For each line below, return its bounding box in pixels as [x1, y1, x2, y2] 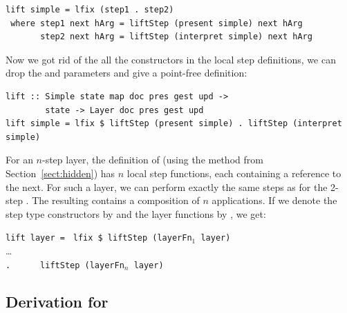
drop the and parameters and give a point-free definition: [6, 65, 247, 80]
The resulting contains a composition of [32, 193, 200, 208]
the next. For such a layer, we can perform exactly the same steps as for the [6, 179, 328, 194]
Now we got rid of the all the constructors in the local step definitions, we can [6, 52, 336, 66]
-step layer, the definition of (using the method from [41, 152, 263, 167]
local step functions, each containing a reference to [126, 165, 341, 180]
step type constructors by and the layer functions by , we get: [6, 206, 266, 221]
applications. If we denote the [212, 193, 337, 208]
